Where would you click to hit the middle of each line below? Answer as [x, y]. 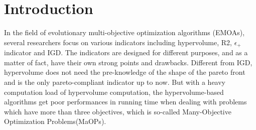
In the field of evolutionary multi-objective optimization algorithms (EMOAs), [124, 32]
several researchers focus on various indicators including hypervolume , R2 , [118, 42]
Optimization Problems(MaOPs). [55, 121]
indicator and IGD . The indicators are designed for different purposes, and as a [126, 52]
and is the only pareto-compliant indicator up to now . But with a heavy [115, 82]
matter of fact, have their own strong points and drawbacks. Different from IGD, [128, 62]
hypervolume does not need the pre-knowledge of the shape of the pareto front [125, 72]
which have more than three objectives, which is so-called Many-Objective [118, 111]
